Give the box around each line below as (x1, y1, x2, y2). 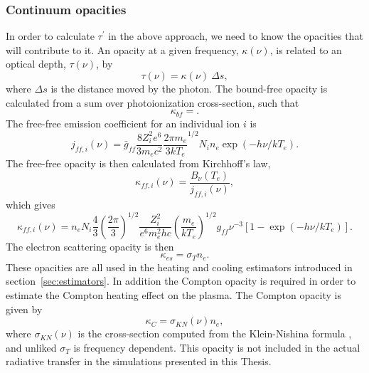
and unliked (6, 340, 57, 354)
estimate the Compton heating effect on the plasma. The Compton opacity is (6, 288, 341, 303)
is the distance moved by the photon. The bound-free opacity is (50, 81, 328, 95)
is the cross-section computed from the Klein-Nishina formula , (77, 326, 352, 341)
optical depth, (6, 56, 66, 71)
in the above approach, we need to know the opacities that (108, 28, 363, 43)
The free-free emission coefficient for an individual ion (6, 115, 240, 130)
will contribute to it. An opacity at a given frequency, (6, 42, 239, 57)
